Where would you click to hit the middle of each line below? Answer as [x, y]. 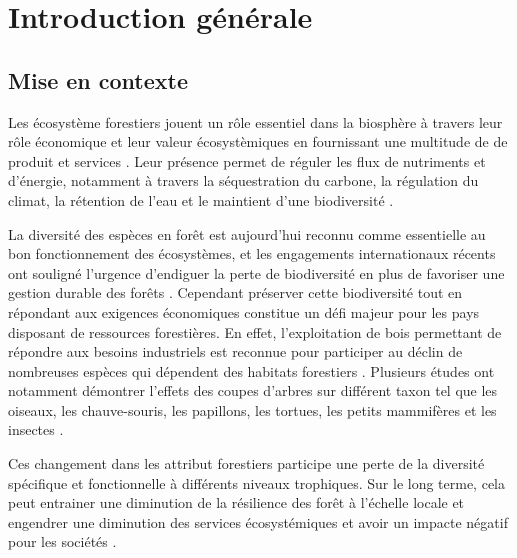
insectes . [36, 429]
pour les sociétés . [62, 541]
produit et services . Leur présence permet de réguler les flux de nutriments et [247, 160]
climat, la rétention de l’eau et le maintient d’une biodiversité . [201, 199]
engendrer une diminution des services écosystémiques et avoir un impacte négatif [258, 521]
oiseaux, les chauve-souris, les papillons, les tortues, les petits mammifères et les [252, 409]
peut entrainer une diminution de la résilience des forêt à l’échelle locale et [236, 502]
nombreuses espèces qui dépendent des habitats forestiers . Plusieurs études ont [251, 370]
